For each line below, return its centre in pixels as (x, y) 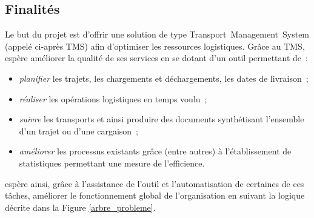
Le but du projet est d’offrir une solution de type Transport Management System (157, 34)
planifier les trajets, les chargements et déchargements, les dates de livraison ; (164, 78)
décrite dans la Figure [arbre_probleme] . (80, 207)
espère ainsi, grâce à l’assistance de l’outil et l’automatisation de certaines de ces (155, 183)
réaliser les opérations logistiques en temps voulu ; (113, 98)
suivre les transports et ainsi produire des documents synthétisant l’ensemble (162, 119)
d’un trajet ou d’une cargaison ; (78, 130)
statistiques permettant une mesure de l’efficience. (112, 163)
